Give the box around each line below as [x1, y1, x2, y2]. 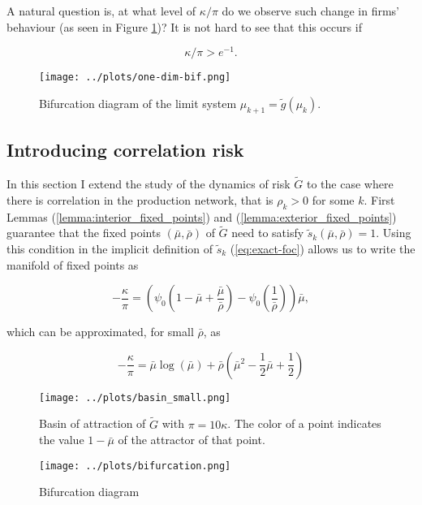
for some [312, 191, 355, 208]
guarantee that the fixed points [6, 224, 161, 241]
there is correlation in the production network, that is [6, 191, 273, 208]
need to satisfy [231, 224, 304, 241]
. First [364, 191, 395, 208]
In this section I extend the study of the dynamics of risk [6, 175, 291, 192]
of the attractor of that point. [118, 431, 265, 448]
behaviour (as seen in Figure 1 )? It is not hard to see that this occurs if [6, 18, 362, 35]
